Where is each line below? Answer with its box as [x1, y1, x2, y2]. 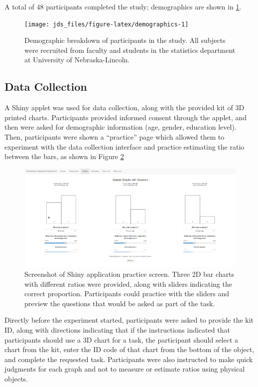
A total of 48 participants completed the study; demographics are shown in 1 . [4, 1, 242, 11]
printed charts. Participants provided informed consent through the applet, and [4, 112, 247, 122]
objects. [4, 374, 28, 384]
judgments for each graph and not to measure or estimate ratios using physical [4, 364, 245, 374]
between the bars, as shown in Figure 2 [4, 151, 124, 162]
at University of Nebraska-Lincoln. [24, 54, 130, 65]
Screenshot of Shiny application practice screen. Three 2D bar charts [24, 269, 235, 279]
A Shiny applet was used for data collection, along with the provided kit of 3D [4, 102, 245, 113]
